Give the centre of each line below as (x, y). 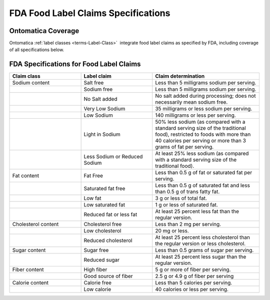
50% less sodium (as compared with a (200, 122)
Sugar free (96, 250)
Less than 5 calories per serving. (194, 283)
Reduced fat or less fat (110, 214)
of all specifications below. (37, 50)
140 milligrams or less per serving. (195, 115)
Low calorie (97, 289)
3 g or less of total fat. (181, 198)
